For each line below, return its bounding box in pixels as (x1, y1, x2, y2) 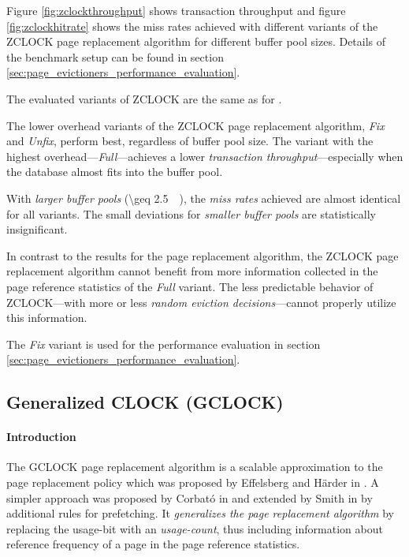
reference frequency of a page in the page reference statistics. (6, 536, 300, 552)
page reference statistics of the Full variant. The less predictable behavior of (6, 278, 374, 294)
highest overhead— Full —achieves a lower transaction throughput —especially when (6, 148, 403, 164)
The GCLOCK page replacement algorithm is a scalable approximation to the (6, 458, 383, 475)
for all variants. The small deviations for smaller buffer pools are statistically (6, 205, 376, 222)
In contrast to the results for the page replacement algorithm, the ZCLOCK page (6, 247, 399, 264)
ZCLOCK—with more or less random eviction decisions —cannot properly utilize (6, 293, 396, 310)
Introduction (6, 428, 76, 445)
